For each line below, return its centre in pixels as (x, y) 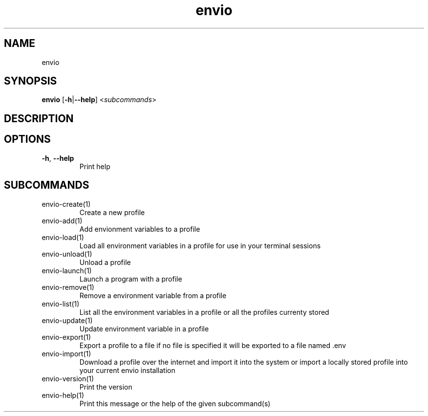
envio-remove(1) (68, 287)
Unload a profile (105, 262)
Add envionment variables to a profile (140, 229)
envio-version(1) (68, 378)
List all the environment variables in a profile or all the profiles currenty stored (204, 312)
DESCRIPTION (39, 118)
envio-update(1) (67, 320)
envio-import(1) (66, 353)
